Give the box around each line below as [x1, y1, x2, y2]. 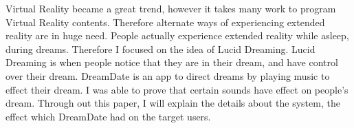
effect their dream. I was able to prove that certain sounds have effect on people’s [5, 82, 349, 96]
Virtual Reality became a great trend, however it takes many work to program [5, 1, 336, 15]
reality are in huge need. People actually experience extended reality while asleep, [5, 28, 349, 43]
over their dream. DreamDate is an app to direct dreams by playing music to [5, 68, 330, 83]
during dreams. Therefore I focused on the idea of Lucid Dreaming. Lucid [5, 41, 316, 56]
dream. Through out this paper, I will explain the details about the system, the [5, 96, 340, 110]
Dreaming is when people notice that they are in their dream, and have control [5, 55, 338, 70]
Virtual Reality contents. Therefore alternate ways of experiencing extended [5, 14, 325, 29]
